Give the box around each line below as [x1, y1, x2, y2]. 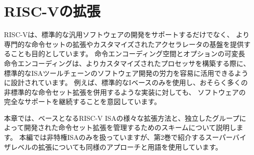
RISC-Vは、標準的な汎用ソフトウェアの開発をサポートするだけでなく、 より [4, 29, 250, 40]
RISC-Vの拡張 [4, 1, 101, 21]
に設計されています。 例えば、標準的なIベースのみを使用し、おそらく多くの [4, 77, 248, 88]
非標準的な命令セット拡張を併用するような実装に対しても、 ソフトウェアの [4, 87, 246, 97]
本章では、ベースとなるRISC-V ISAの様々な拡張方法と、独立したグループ [4, 112, 239, 123]
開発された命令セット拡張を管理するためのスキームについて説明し [24, 122, 237, 133]
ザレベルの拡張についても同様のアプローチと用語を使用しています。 [4, 141, 223, 152]
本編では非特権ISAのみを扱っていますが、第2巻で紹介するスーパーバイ [19, 132, 247, 142]
